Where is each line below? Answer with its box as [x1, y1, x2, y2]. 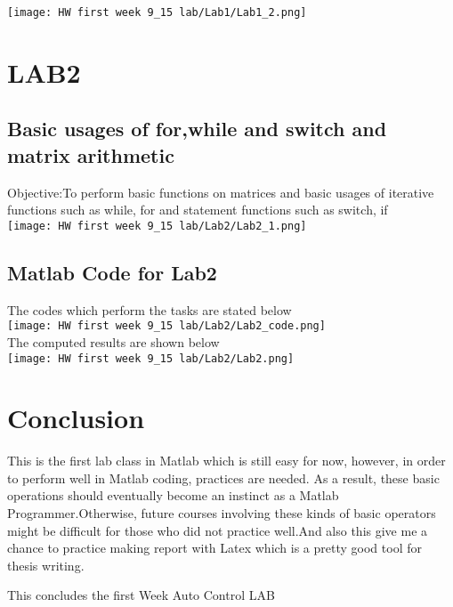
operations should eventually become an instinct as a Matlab [7, 486, 339, 505]
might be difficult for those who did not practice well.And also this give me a [7, 521, 428, 539]
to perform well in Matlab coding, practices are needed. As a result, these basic [7, 468, 440, 487]
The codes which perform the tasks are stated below [7, 300, 292, 319]
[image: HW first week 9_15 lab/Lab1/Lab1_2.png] [7, 6, 307, 19]
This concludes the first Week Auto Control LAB [7, 586, 275, 604]
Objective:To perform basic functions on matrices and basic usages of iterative [7, 182, 434, 201]
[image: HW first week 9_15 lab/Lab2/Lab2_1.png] [7, 219, 307, 232]
